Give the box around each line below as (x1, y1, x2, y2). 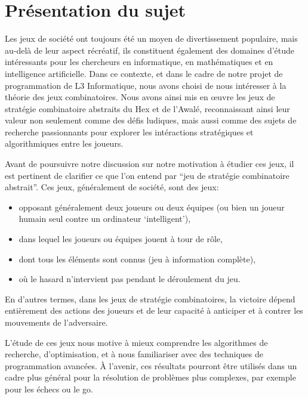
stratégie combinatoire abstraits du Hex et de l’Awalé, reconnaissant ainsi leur (5, 102, 290, 115)
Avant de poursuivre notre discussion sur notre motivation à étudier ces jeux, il (5, 157, 294, 170)
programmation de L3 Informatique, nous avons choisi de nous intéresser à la (5, 79, 287, 91)
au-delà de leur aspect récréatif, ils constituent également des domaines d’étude (5, 44, 295, 56)
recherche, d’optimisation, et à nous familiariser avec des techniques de (5, 348, 263, 360)
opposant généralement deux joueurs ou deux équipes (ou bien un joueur (19, 200, 285, 213)
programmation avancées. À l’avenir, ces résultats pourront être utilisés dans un (5, 359, 297, 372)
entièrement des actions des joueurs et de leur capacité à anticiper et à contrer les (5, 304, 303, 317)
